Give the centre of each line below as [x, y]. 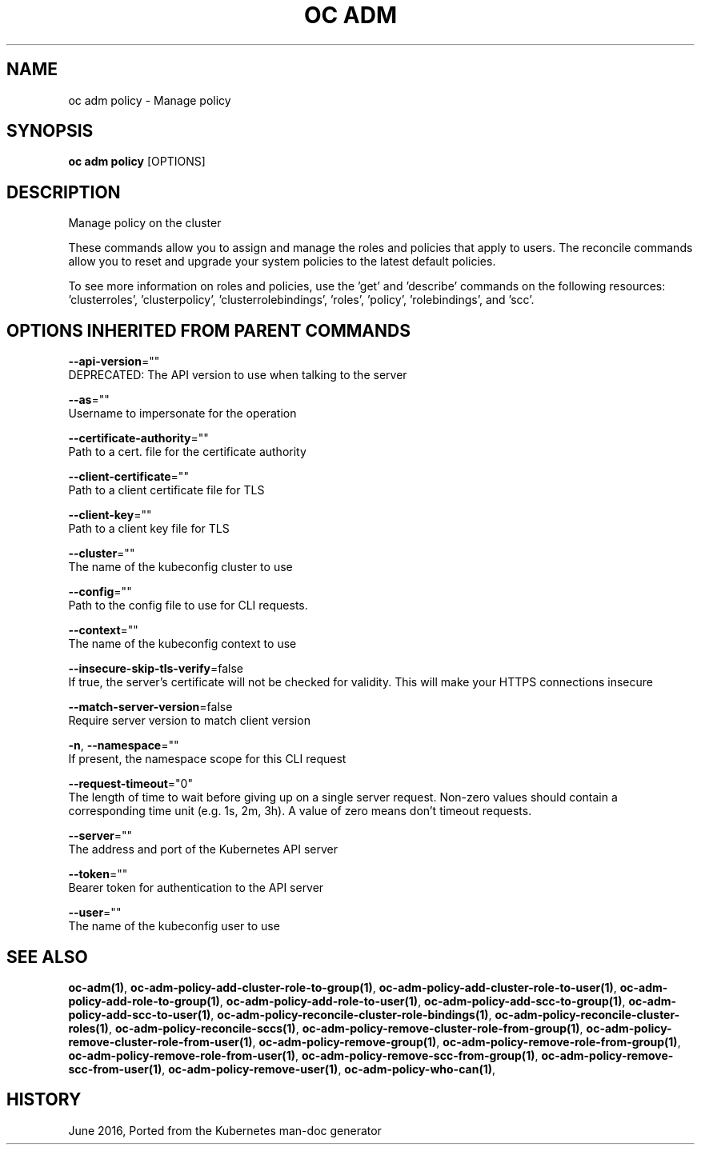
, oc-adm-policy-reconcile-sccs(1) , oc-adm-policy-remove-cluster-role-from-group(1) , [346, 1028]
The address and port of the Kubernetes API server [203, 849]
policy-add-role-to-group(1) [144, 1001]
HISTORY [44, 1100]
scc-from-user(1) [115, 1069]
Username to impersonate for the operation [182, 414]
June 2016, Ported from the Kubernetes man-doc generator [225, 1130]
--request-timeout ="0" [130, 784]
